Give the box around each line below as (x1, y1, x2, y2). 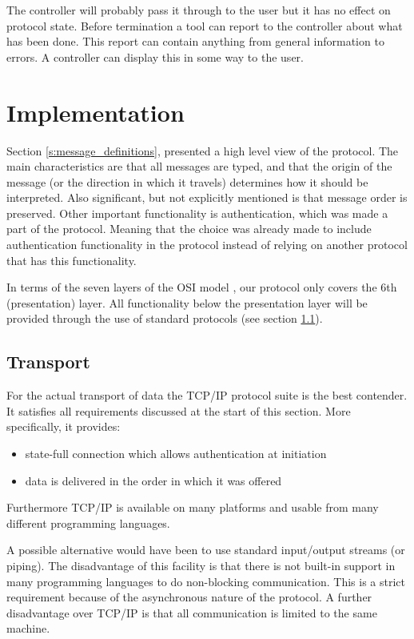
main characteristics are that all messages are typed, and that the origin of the (6, 158, 392, 175)
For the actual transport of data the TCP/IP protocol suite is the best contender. (6, 387, 408, 404)
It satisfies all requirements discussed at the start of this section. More (6, 402, 351, 419)
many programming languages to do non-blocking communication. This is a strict (6, 573, 405, 589)
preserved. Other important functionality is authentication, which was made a (6, 204, 388, 221)
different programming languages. (6, 514, 170, 531)
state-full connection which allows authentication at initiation (25, 445, 327, 462)
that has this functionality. (6, 251, 137, 268)
